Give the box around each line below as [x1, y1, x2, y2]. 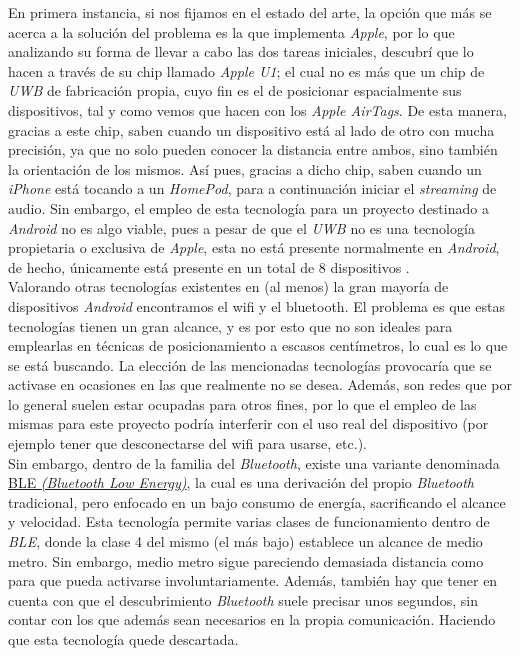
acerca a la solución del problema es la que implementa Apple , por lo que [8, 21, 455, 42]
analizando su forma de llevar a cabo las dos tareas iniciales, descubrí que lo [8, 41, 474, 62]
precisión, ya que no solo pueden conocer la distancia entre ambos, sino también [8, 139, 498, 160]
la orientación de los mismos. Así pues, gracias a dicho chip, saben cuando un [8, 158, 482, 179]
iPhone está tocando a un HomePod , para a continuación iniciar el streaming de [8, 178, 497, 199]
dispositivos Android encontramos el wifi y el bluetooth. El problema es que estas [8, 295, 505, 316]
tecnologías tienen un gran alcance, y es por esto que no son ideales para [8, 315, 453, 336]
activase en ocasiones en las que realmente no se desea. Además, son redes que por [8, 374, 512, 395]
